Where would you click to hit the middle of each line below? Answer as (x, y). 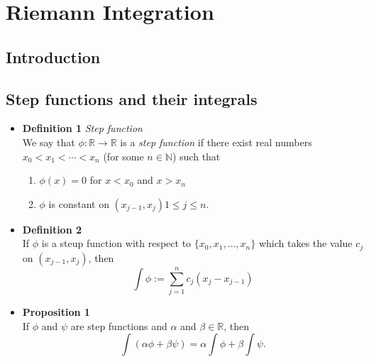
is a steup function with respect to (116, 243)
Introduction (53, 56)
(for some (123, 156)
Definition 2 (52, 229)
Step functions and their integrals (132, 98)
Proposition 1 (56, 311)
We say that (49, 142)
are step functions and (119, 325)
